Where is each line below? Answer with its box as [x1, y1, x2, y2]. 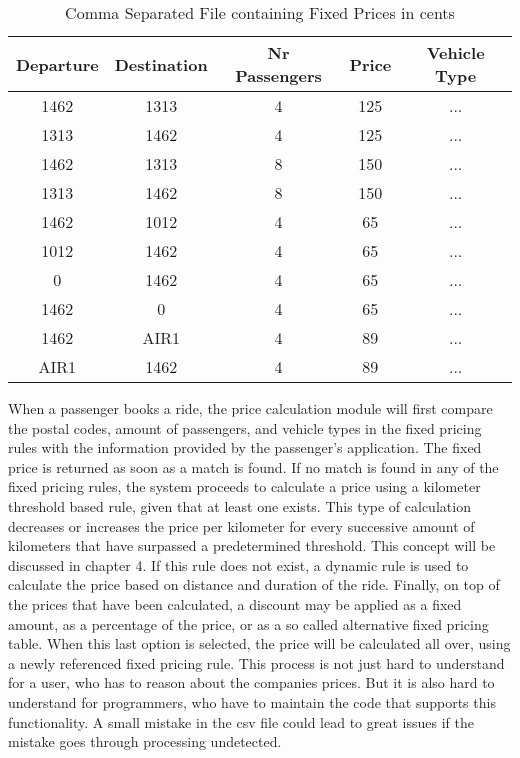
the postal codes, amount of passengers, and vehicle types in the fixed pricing [8, 417, 482, 438]
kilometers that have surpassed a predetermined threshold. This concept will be [8, 535, 496, 556]
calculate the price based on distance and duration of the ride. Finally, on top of [8, 574, 500, 595]
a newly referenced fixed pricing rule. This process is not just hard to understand [8, 652, 505, 673]
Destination [114, 52, 208, 76]
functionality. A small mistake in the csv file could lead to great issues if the [8, 711, 474, 732]
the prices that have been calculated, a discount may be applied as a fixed [8, 593, 462, 614]
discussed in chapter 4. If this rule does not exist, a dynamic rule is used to [8, 554, 469, 575]
